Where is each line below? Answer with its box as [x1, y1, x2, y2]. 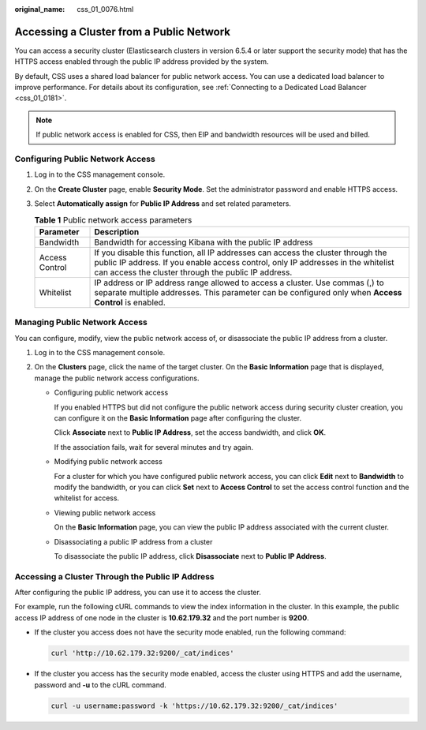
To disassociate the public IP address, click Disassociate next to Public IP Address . [54, 551, 327, 560]
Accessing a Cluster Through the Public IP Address [14, 571, 215, 582]
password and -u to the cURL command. [34, 679, 167, 690]
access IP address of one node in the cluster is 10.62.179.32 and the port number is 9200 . [14, 612, 309, 623]
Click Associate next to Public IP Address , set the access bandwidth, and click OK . [54, 428, 327, 437]
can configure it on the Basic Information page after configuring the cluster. [54, 414, 302, 423]
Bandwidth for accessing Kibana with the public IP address [94, 237, 313, 248]
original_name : [14, 5, 65, 13]
